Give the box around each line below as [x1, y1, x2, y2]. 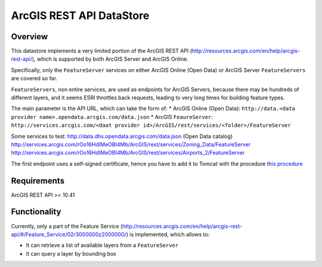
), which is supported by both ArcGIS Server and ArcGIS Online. [32, 55, 189, 62]
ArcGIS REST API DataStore [11, 9, 150, 22]
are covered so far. [11, 75, 58, 82]
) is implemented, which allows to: [126, 231, 210, 238]
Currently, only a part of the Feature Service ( [11, 222, 123, 230]
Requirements [11, 175, 65, 186]
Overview [11, 32, 48, 42]
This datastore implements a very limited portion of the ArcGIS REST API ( [11, 48, 193, 55]
